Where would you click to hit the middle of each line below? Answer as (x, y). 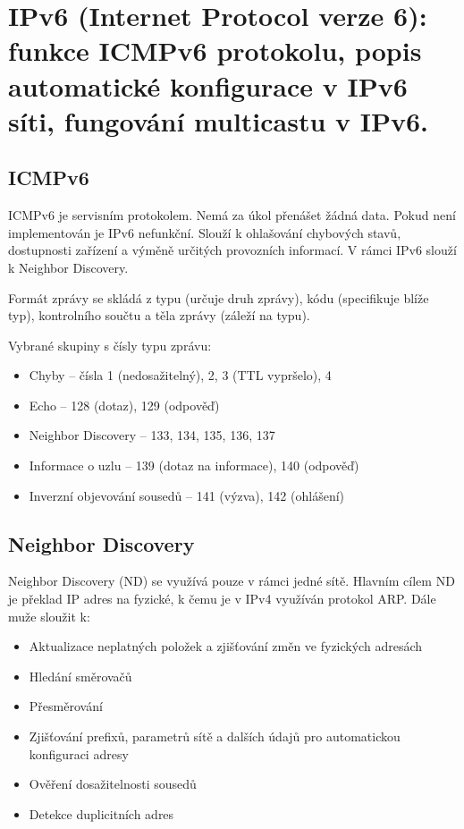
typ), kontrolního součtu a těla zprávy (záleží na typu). (159, 315)
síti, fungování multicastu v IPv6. (219, 120)
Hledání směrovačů (80, 676)
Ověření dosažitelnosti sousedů (113, 784)
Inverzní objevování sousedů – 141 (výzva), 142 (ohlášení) (187, 495)
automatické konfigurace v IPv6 (208, 85)
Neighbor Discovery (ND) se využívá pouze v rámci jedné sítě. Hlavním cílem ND (232, 581)
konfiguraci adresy (79, 753)
